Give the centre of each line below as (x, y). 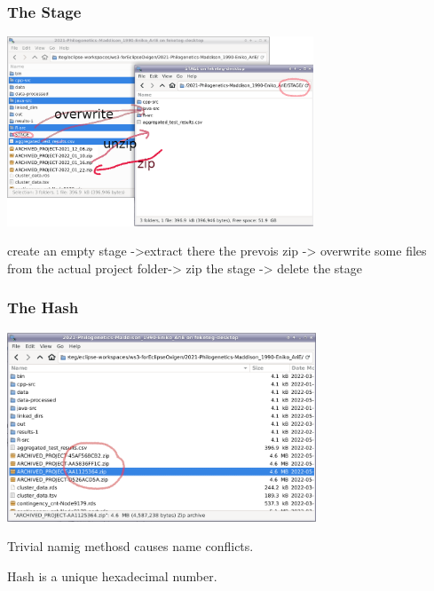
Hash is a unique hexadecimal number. (112, 576)
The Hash (43, 307)
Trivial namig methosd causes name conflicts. (130, 546)
